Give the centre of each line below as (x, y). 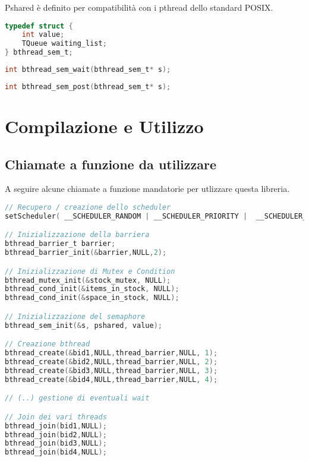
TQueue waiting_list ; (64, 44)
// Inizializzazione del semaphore (75, 316)
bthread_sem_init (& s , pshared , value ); (83, 325)
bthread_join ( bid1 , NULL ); (56, 426)
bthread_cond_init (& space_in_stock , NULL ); (92, 298)
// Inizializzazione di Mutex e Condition (90, 271)
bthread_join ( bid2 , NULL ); (56, 435)
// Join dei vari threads (56, 417)
